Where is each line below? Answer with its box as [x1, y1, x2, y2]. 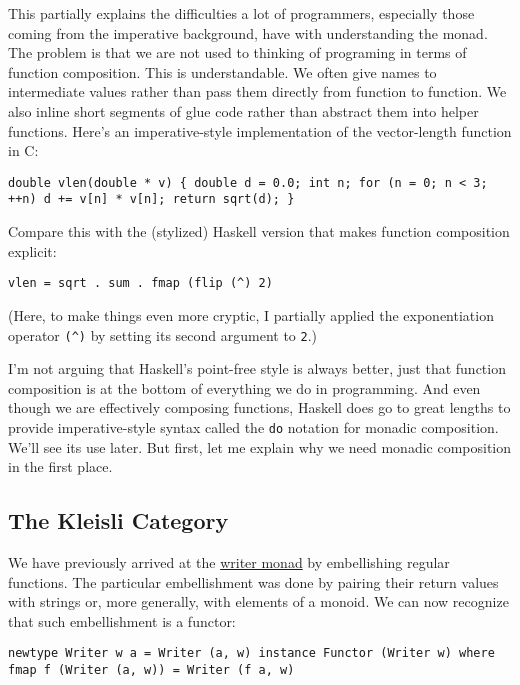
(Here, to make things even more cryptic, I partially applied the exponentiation [8, 304, 494, 325]
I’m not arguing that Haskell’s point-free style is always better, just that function [8, 358, 506, 379]
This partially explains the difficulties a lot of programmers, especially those [8, 3, 475, 23]
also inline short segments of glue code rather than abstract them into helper [8, 100, 479, 121]
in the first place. [8, 456, 113, 477]
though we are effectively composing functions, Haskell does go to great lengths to [8, 397, 511, 418]
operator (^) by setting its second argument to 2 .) [8, 324, 318, 345]
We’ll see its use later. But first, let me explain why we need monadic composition [8, 436, 512, 457]
